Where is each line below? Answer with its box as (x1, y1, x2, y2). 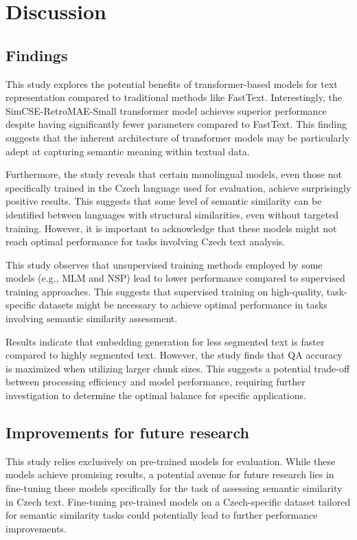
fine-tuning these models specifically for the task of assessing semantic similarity (5, 481, 343, 495)
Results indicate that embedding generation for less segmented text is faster (5, 334, 325, 348)
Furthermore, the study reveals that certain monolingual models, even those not (5, 167, 342, 181)
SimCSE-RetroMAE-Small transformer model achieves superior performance (5, 103, 327, 117)
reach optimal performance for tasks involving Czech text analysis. (5, 234, 286, 249)
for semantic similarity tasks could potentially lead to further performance (5, 508, 318, 522)
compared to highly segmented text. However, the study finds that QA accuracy (5, 348, 343, 362)
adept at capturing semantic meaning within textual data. (5, 144, 250, 158)
